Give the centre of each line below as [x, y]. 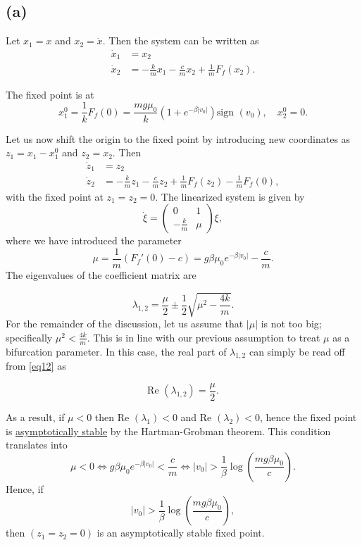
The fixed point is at [50, 94]
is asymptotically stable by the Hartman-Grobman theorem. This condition [168, 431]
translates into [37, 445]
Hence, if [25, 488]
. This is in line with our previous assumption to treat [204, 337]
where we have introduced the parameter [94, 240]
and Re [196, 417]
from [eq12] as [36, 366]
